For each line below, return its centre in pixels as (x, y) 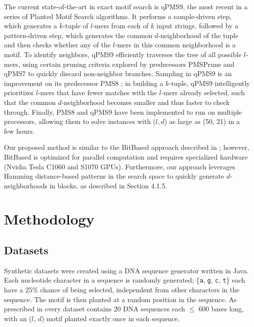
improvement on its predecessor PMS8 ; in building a (84, 83)
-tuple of (76, 26)
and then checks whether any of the (57, 45)
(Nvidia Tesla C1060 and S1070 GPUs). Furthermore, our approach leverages (120, 166)
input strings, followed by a (197, 26)
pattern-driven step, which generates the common (78, 35)
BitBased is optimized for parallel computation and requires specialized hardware (126, 156)
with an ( (18, 318)
